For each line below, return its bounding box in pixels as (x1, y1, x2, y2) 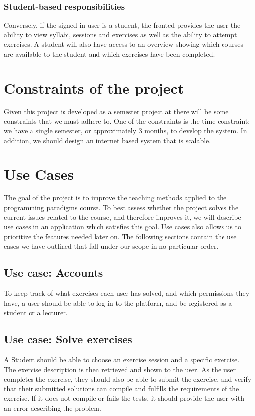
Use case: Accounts (4, 265, 103, 280)
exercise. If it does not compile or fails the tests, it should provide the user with (4, 393, 244, 403)
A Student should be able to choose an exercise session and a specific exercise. (4, 354, 240, 364)
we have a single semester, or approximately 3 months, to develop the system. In (4, 125, 247, 135)
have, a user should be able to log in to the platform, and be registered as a (4, 297, 232, 308)
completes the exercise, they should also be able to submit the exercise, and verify (4, 374, 252, 384)
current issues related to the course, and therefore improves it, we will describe (4, 212, 241, 222)
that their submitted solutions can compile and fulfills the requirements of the (4, 383, 239, 393)
